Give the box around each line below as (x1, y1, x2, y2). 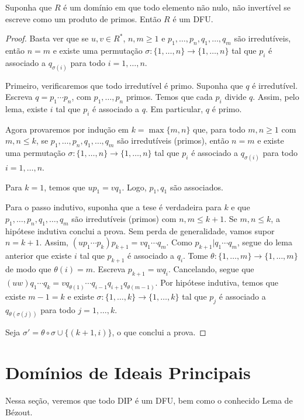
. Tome (183, 249, 208, 262)
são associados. (170, 181, 223, 193)
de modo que (5, 263, 51, 275)
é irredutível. (252, 79, 298, 91)
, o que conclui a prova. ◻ (112, 326, 206, 338)
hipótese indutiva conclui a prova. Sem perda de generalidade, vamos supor (5, 224, 275, 237)
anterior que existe (5, 249, 72, 262)
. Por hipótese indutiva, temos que (155, 276, 278, 288)
